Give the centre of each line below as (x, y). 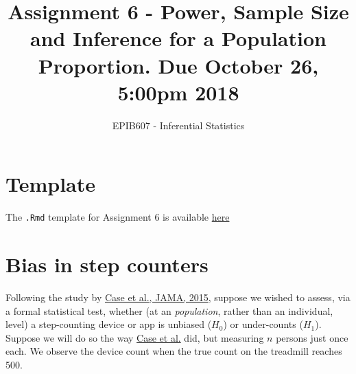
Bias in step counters (107, 264)
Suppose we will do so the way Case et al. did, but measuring (135, 337)
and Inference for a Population (178, 38)
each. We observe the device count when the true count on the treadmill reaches (174, 351)
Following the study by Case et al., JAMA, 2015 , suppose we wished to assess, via (178, 297)
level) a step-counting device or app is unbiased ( (109, 324)
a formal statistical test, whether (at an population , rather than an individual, (169, 310)
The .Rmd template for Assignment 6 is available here (118, 217)
